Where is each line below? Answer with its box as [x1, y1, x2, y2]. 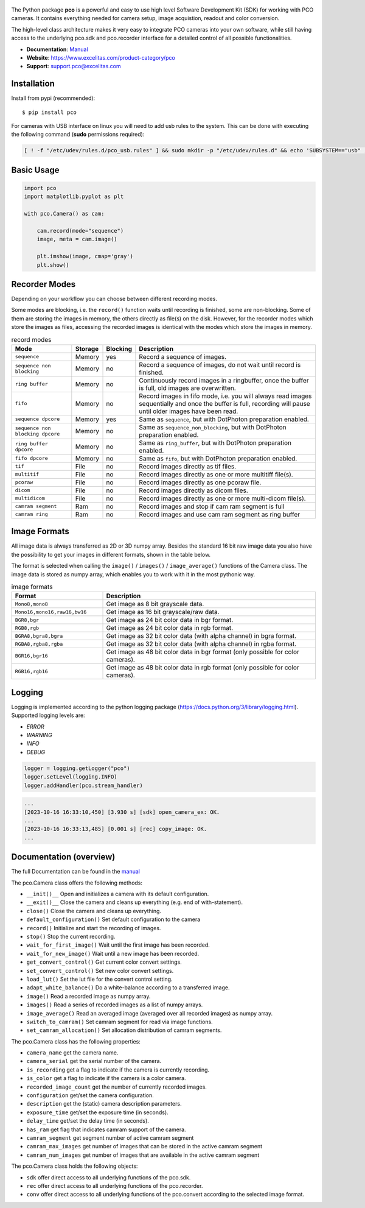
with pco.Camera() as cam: [24, 210, 105, 217]
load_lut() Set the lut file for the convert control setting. [26, 975, 173, 983]
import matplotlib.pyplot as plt [24, 193, 124, 200]
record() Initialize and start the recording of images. [26, 924, 161, 931]
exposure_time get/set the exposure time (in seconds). [26, 1109, 169, 1116]
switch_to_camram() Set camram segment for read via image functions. [26, 1018, 213, 1025]
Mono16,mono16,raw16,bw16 [15, 609, 87, 615]
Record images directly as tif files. [139, 462, 237, 470]
